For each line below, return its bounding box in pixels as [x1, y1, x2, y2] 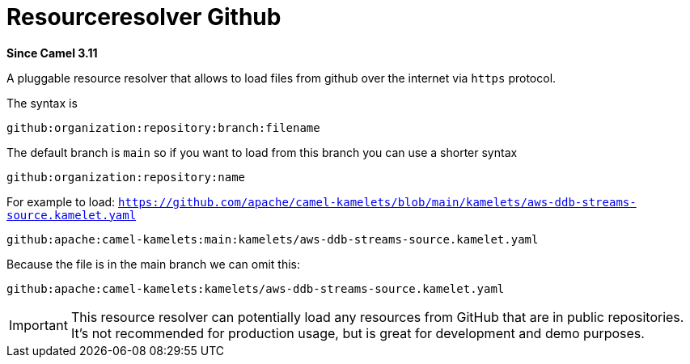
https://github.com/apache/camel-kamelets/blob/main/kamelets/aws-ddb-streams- [118, 195, 637, 209]
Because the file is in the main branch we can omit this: [6, 256, 301, 271]
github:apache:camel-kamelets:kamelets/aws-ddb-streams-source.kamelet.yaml [6, 281, 505, 295]
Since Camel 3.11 [6, 45, 98, 60]
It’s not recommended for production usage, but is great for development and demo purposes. [70, 324, 645, 341]
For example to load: [6, 194, 116, 209]
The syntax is [6, 95, 78, 110]
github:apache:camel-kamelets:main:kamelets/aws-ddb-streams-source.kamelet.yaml [6, 232, 539, 246]
